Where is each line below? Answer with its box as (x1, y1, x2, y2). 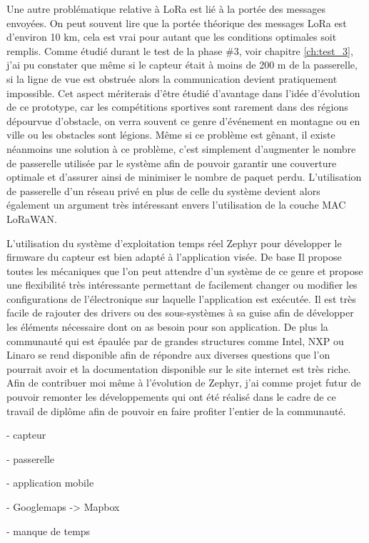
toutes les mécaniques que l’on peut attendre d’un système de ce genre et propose (6, 263, 363, 278)
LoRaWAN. (6, 211, 57, 226)
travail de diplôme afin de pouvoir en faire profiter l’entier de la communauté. (6, 403, 346, 418)
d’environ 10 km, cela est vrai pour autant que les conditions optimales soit (6, 29, 337, 44)
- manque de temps (6, 523, 91, 538)
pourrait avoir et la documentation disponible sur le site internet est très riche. (6, 361, 351, 376)
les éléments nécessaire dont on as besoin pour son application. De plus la (6, 319, 328, 334)
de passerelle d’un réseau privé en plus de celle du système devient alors (6, 183, 320, 198)
